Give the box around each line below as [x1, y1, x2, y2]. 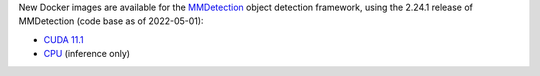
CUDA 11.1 [43, 33, 84, 45]
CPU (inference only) [43, 48, 130, 60]
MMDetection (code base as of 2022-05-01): [18, 15, 204, 27]
